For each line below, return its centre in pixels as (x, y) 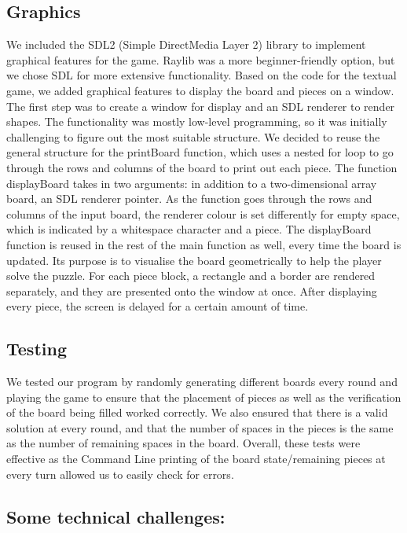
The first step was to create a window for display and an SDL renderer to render (201, 106)
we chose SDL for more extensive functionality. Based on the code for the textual (202, 75)
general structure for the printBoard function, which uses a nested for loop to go (200, 152)
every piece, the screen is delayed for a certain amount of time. (158, 306)
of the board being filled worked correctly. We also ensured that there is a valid (197, 412)
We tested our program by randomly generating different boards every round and (202, 382)
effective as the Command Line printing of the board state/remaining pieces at (196, 459)
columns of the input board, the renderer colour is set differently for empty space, (203, 213)
